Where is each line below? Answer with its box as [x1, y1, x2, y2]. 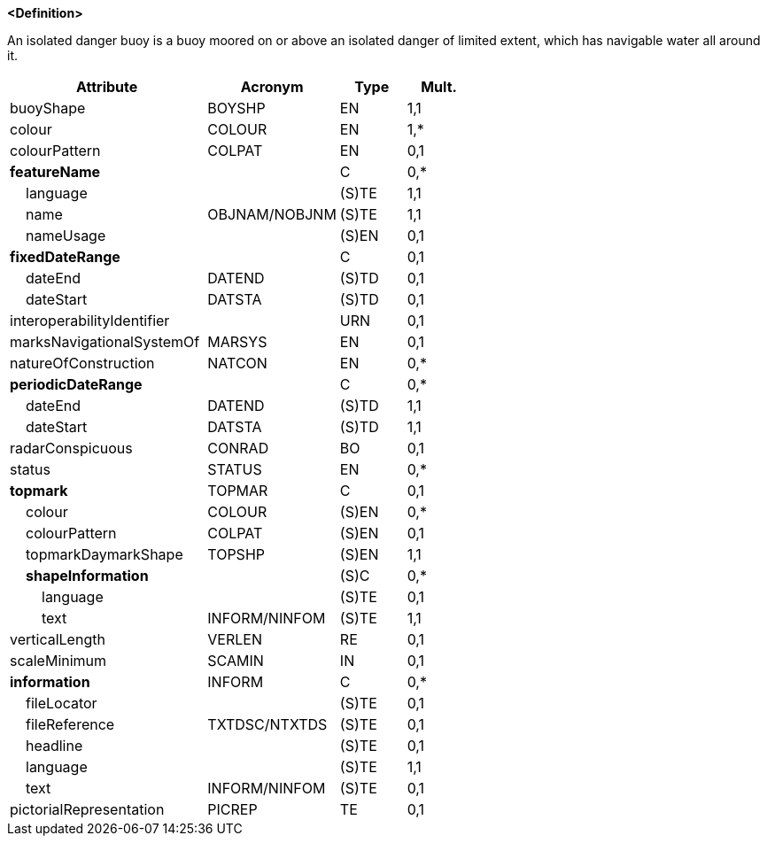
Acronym [240, 78, 304, 96]
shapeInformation [26, 567, 149, 584]
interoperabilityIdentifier [10, 312, 170, 329]
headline [26, 737, 83, 754]
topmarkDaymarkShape [26, 545, 183, 563]
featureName [10, 163, 101, 181]
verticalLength [10, 630, 105, 648]
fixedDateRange [10, 248, 120, 266]
